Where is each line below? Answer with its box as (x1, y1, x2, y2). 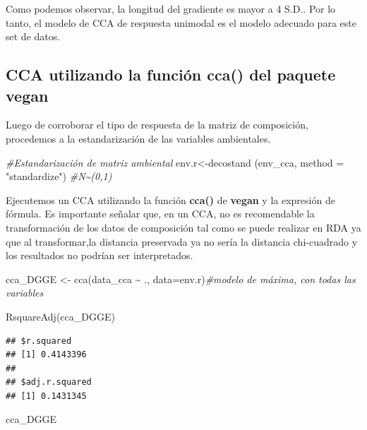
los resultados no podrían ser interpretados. (6, 248, 193, 263)
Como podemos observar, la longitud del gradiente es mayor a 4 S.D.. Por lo (6, 1, 336, 16)
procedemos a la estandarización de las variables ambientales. (6, 131, 271, 145)
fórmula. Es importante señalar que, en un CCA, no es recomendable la (6, 206, 315, 221)
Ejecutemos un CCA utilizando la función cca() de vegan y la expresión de (6, 192, 335, 207)
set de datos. (6, 29, 61, 44)
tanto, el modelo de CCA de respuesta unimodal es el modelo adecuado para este (6, 15, 356, 30)
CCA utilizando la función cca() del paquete (6, 64, 336, 85)
